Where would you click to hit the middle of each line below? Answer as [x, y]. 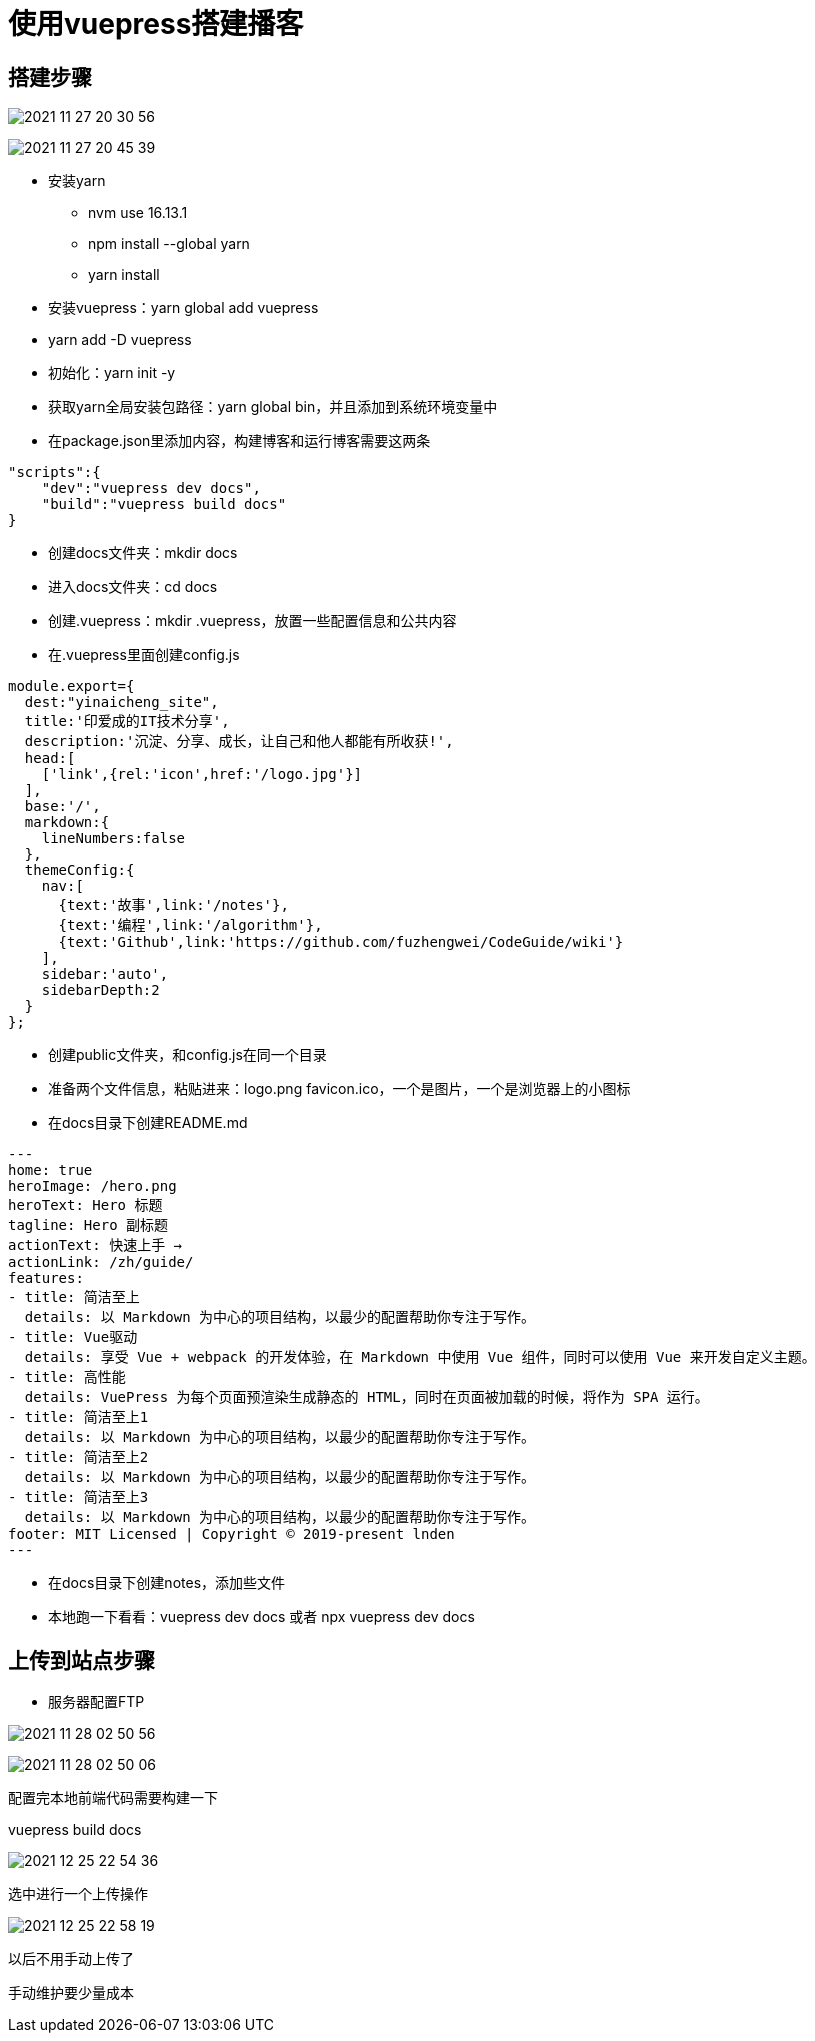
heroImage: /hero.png [92, 1186]
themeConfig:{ [79, 870]
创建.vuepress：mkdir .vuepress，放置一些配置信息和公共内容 [252, 621]
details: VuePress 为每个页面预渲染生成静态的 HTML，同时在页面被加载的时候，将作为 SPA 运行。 [366, 1397]
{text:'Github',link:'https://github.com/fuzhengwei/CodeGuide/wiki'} [341, 942]
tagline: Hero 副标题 [88, 1225]
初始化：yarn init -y [112, 373]
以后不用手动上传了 [71, 1959]
